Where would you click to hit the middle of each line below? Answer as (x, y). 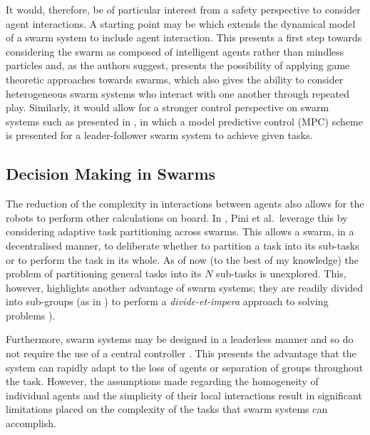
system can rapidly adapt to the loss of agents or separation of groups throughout (185, 367)
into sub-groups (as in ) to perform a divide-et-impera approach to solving (167, 301)
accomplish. (31, 423)
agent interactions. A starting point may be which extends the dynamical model (181, 23)
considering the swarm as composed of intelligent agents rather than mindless (175, 51)
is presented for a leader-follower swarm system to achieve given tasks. (159, 135)
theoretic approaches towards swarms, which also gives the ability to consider (175, 79)
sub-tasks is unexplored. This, (281, 273)
